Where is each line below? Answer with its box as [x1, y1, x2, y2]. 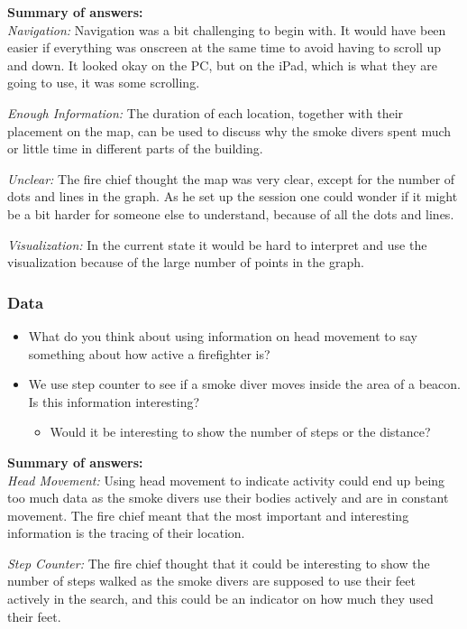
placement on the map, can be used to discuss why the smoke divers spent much [7, 121, 452, 140]
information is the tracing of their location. [7, 523, 245, 542]
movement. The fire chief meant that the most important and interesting [7, 505, 409, 524]
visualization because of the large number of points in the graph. [7, 253, 364, 272]
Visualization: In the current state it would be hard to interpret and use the [7, 235, 427, 254]
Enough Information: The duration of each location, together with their [7, 103, 404, 122]
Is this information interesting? [28, 392, 200, 411]
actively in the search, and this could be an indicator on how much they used [7, 589, 434, 608]
